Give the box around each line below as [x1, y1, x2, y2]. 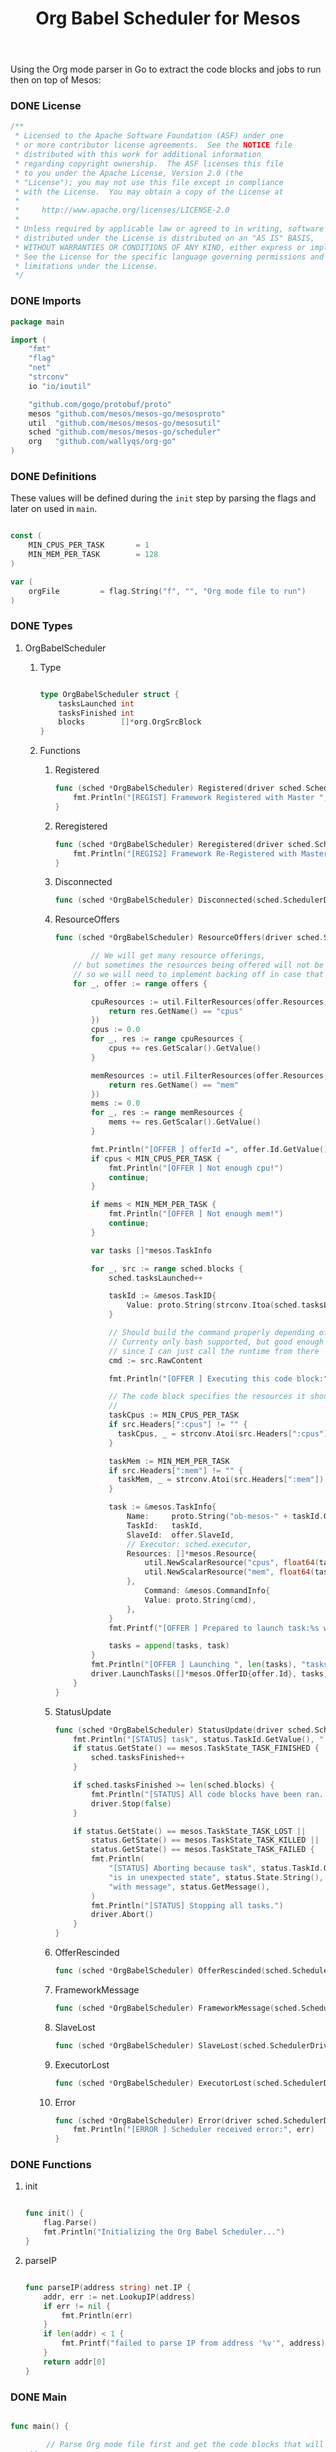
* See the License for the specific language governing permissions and [14, 252, 325, 262]
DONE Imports [10, 294, 82, 308]
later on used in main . [10, 503, 98, 515]
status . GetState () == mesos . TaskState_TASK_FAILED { [90, 1845, 315, 1855]
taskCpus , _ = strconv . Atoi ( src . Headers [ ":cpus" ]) [117, 1428, 333, 1439]
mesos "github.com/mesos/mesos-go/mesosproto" [28, 408, 226, 419]
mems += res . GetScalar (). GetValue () [108, 1117, 262, 1127]
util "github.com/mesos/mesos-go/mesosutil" [28, 418, 222, 428]
